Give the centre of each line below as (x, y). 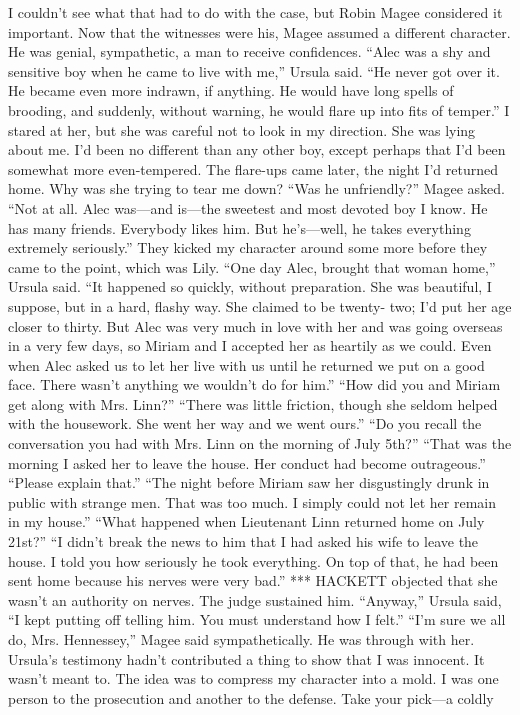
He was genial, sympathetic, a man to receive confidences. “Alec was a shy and (249, 51)
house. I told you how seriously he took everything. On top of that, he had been (253, 560)
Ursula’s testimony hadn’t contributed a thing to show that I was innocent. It (246, 658)
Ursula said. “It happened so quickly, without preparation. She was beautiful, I (250, 286)
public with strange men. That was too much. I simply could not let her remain (252, 501)
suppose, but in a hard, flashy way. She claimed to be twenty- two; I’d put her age (260, 305)
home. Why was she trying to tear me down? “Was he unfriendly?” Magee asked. (256, 188)
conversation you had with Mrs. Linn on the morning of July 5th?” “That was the (260, 443)
